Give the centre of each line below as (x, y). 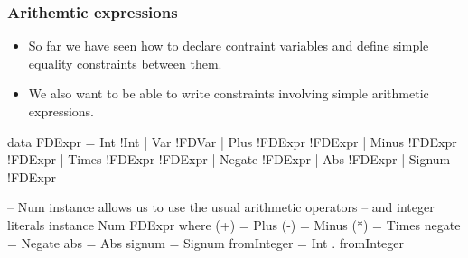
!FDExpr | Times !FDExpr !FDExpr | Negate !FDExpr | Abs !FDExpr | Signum (229, 159)
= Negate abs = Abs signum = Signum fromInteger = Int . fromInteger (206, 242)
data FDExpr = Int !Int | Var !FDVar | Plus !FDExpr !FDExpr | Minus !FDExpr (232, 141)
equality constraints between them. (125, 63)
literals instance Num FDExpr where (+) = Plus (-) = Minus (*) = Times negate (234, 224)
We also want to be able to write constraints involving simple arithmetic (229, 93)
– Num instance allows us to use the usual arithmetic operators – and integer (221, 207)
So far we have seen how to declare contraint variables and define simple (229, 46)
